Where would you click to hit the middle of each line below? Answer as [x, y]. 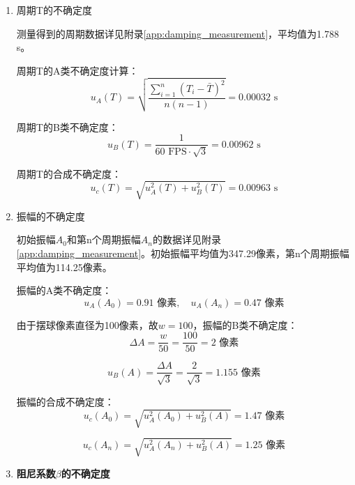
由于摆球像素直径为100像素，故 [87, 324]
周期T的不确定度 [54, 10]
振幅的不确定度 [51, 216]
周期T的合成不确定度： [69, 173]
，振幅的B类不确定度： [245, 324]
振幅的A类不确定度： [64, 290]
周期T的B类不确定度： [67, 126]
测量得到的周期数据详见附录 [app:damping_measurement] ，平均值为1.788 [177, 33]
